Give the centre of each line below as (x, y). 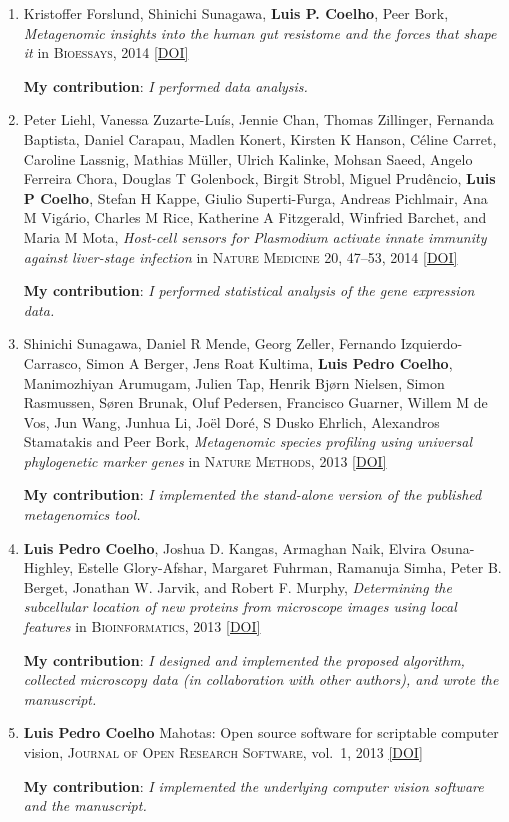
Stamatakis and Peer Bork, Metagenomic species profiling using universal (247, 441)
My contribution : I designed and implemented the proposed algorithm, (244, 659)
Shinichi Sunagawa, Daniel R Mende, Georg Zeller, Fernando (210, 343)
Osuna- (452, 547)
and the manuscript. (85, 805)
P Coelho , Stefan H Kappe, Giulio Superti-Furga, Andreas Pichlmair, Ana (255, 197)
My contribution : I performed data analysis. (165, 85)
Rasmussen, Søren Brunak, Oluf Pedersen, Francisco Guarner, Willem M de (255, 402)
